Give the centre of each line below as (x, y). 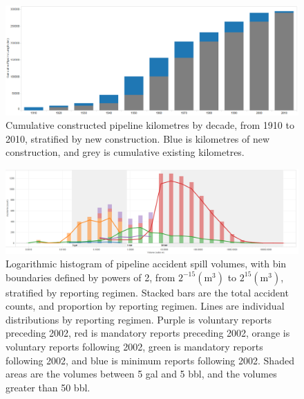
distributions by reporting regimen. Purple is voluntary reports (139, 319)
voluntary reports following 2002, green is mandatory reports (134, 347)
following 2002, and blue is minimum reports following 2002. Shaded (150, 360)
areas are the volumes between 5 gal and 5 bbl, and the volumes (141, 374)
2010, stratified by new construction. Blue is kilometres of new (138, 138)
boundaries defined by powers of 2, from (91, 277)
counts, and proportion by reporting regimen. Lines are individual (145, 306)
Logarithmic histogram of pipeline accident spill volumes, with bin (146, 264)
